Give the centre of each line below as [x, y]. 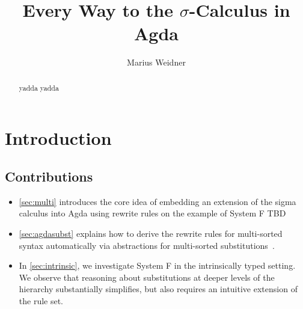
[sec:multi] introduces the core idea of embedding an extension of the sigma [158, 201]
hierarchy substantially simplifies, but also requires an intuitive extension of [158, 289]
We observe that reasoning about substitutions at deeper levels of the [147, 277]
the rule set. [41, 300]
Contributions [49, 176]
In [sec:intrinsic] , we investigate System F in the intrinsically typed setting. [157, 265]
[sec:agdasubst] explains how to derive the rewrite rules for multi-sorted [151, 233]
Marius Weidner [156, 62]
